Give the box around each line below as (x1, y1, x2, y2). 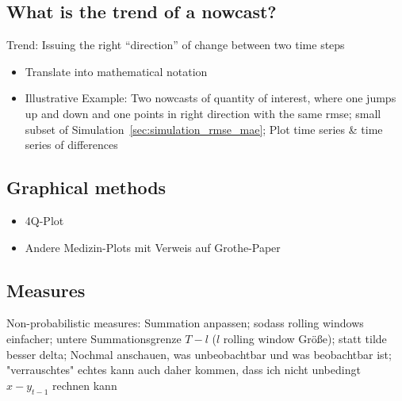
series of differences (25, 136, 118, 153)
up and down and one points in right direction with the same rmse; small (25, 105, 381, 121)
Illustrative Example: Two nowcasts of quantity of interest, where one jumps (25, 90, 396, 106)
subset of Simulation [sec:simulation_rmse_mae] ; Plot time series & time (25, 120, 383, 137)
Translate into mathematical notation (25, 63, 208, 79)
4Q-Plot (25, 212, 64, 228)
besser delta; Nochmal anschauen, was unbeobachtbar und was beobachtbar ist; (6, 346, 392, 362)
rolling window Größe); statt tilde (223, 330, 387, 346)
